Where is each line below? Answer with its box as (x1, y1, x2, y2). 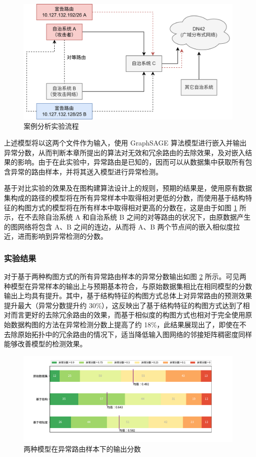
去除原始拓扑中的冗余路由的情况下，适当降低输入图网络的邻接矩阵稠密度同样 (4, 329, 252, 339)
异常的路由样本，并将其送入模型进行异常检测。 (10, 166, 162, 176)
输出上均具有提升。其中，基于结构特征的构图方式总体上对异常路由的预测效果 (4, 290, 252, 301)
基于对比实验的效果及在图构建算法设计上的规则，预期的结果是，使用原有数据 (4, 183, 252, 193)
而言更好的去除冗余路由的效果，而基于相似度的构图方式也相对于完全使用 (10, 310, 245, 320)
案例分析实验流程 (24, 121, 79, 131)
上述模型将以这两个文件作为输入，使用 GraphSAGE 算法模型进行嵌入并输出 (4, 137, 247, 147)
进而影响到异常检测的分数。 (17, 231, 107, 241)
